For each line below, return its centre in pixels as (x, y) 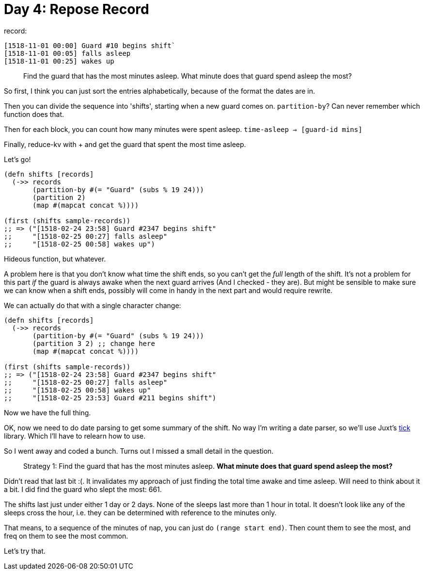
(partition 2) (59, 197)
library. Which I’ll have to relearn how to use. (75, 436)
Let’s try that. (25, 551)
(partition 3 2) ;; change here (94, 343)
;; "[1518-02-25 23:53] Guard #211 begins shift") (110, 398)
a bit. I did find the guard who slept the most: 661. (83, 489)
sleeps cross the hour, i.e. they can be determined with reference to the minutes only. (140, 512)
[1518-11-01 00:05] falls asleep (67, 53)
